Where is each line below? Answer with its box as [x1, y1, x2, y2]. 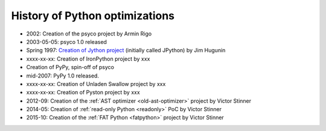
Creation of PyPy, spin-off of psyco [26, 64, 115, 71]
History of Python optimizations [11, 9, 175, 22]
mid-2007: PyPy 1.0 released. [26, 72, 100, 79]
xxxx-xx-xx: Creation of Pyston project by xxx [26, 89, 140, 96]
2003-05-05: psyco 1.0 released [26, 38, 107, 45]
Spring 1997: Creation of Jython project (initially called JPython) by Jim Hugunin [26, 47, 226, 54]
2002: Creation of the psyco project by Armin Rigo [26, 30, 152, 37]
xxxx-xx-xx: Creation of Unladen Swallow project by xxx [26, 80, 166, 87]
